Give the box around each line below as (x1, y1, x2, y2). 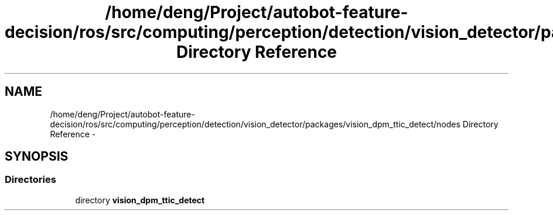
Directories (5, 174, 56, 186)
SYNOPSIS (5, 149, 69, 164)
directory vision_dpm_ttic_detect (75, 195, 205, 205)
